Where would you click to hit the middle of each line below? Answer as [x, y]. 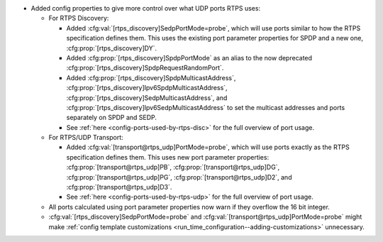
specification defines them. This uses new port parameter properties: [168, 157]
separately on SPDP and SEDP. [112, 118]
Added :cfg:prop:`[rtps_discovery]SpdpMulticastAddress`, [151, 77]
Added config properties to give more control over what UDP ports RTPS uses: [146, 8]
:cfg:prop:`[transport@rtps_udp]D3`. [119, 187]
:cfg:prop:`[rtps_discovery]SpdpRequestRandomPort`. [145, 68]
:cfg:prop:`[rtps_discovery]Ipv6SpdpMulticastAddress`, [147, 88]
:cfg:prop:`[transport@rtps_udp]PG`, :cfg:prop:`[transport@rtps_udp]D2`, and [179, 177]
